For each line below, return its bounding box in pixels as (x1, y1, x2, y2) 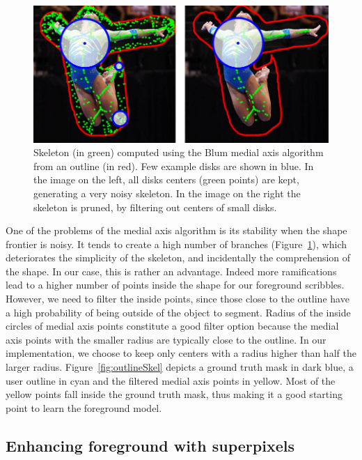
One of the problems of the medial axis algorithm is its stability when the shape (6, 223, 347, 238)
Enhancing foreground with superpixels (6, 434, 294, 456)
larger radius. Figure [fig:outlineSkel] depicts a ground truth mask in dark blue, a (6, 360, 354, 374)
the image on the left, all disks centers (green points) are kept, (33, 172, 299, 187)
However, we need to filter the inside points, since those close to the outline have (6, 291, 349, 306)
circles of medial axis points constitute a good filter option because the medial (6, 319, 339, 333)
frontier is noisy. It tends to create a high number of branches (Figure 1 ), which (6, 236, 347, 251)
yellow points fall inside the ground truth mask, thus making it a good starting (6, 387, 343, 401)
